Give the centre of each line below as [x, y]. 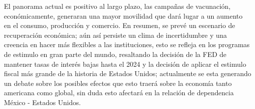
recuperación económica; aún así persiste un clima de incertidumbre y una [115, 35]
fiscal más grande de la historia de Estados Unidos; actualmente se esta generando [128, 73]
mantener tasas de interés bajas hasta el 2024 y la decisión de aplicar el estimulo [125, 64]
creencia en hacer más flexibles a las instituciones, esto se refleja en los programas [127, 44]
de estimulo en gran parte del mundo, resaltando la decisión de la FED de [115, 54]
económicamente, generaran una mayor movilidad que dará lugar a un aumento [123, 15]
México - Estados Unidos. [42, 102]
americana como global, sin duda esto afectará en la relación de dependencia [119, 93]
